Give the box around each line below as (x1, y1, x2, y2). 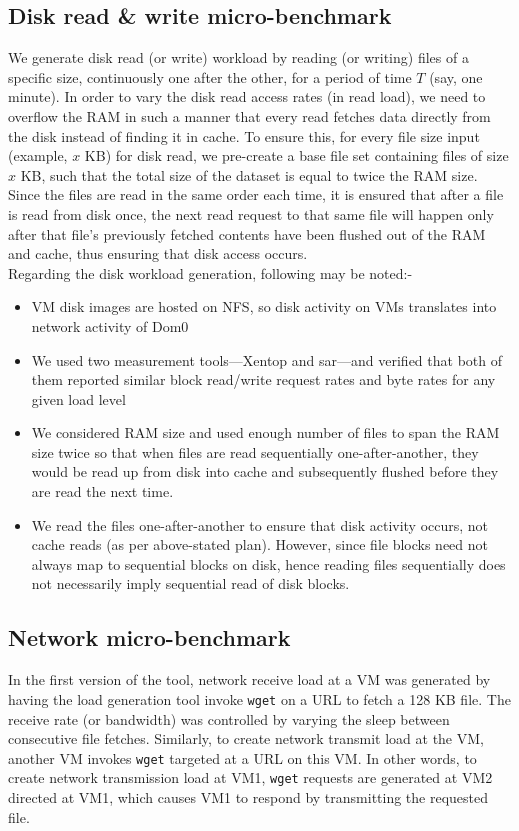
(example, (8, 145, 68, 166)
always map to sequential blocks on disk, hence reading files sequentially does (31, 553, 506, 574)
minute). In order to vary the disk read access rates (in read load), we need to (8, 86, 486, 107)
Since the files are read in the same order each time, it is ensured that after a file (8, 184, 504, 205)
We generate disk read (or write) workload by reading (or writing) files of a (8, 47, 469, 68)
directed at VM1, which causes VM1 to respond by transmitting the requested (8, 787, 489, 807)
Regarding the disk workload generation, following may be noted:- (8, 262, 413, 283)
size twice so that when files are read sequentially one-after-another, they (31, 441, 479, 462)
